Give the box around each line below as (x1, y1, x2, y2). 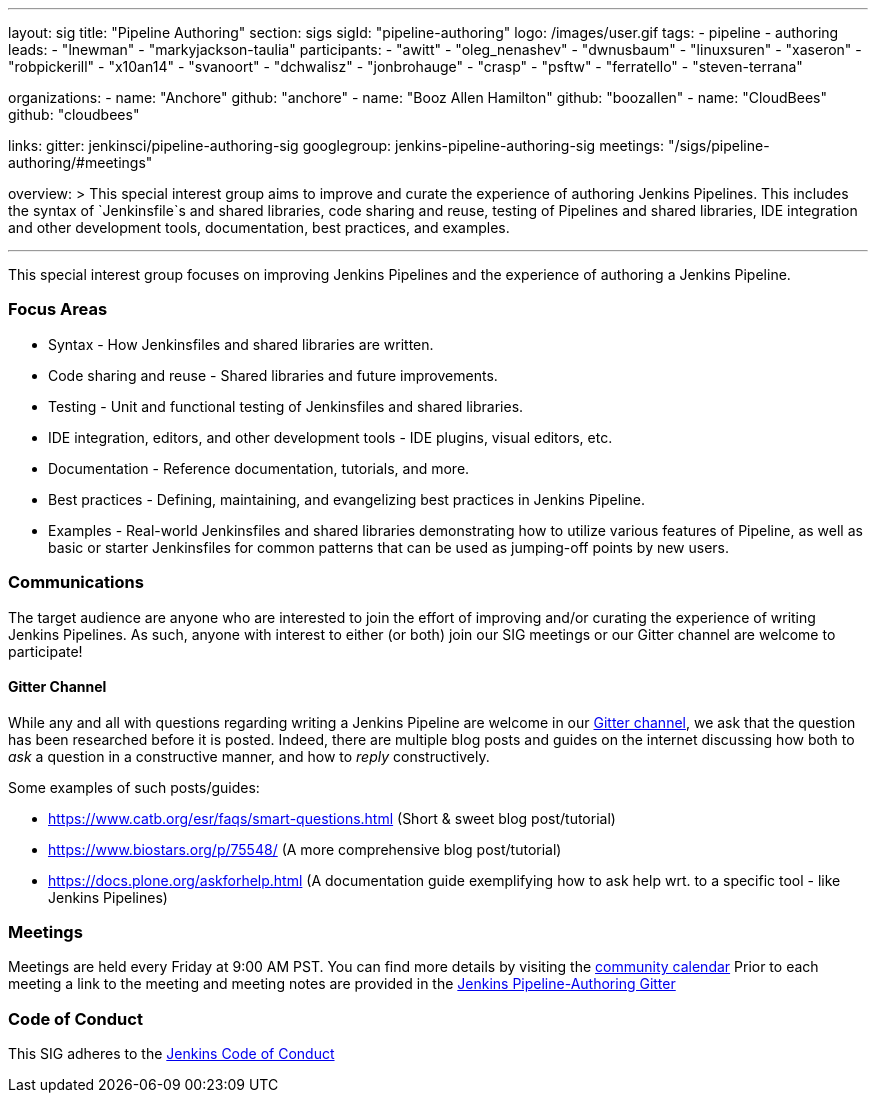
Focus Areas (8, 299, 108, 320)
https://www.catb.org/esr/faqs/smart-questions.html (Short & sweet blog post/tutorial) (48, 809, 616, 827)
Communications (8, 572, 144, 593)
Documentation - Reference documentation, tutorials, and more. (48, 459, 470, 477)
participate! (8, 642, 83, 660)
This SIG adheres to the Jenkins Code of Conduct (8, 1045, 335, 1063)
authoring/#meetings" (8, 154, 153, 171)
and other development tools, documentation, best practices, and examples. (8, 219, 510, 236)
